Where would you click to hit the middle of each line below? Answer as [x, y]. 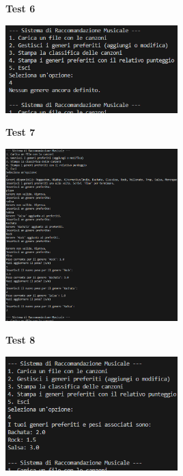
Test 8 [20, 340]
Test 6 [20, 8]
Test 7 [20, 132]
